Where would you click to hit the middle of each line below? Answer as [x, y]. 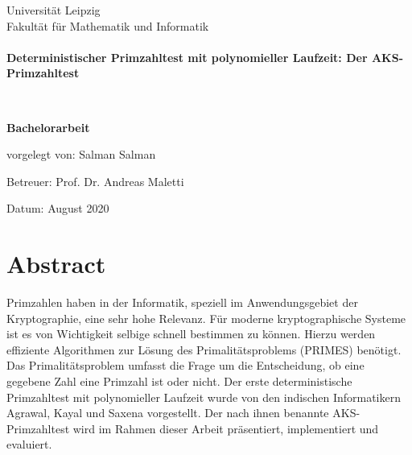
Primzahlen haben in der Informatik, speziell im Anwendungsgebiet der [182, 302]
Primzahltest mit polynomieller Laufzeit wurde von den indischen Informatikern [204, 397]
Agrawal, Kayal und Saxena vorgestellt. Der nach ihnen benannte [168, 413]
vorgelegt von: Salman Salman [81, 154]
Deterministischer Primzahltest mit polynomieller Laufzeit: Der [187, 57]
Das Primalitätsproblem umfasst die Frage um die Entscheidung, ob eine [185, 365]
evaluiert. [29, 444]
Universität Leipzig [54, 10]
